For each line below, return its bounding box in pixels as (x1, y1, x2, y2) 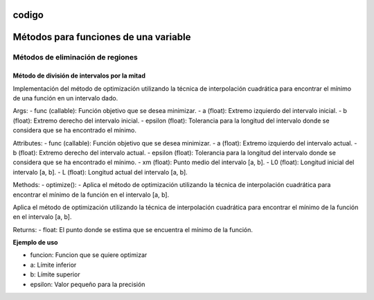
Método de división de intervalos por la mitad (12, 71, 145, 80)
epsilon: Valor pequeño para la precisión (30, 280, 145, 288)
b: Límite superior (30, 270, 80, 279)
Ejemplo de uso (12, 238, 58, 247)
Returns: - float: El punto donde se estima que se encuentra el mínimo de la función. (12, 225, 253, 233)
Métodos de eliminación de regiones (12, 53, 138, 62)
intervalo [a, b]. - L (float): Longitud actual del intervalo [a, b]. (12, 168, 188, 176)
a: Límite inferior (30, 261, 77, 269)
